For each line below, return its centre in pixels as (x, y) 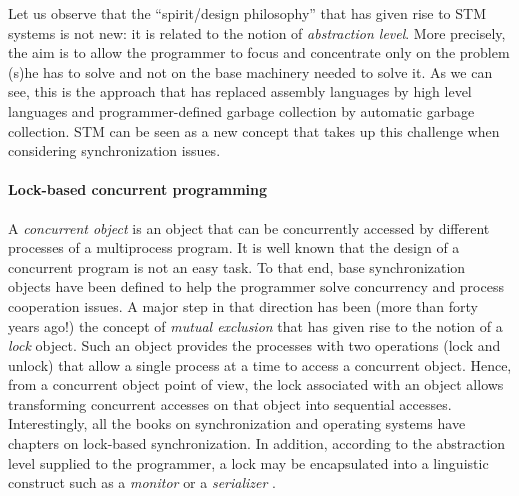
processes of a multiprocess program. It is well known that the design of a (234, 247)
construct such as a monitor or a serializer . (142, 482)
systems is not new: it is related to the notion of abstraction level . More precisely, (257, 32)
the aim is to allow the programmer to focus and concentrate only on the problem (259, 52)
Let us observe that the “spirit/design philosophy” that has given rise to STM (247, 13)
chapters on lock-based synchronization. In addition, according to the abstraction (257, 443)
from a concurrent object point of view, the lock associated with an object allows (256, 384)
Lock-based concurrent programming (138, 189)
